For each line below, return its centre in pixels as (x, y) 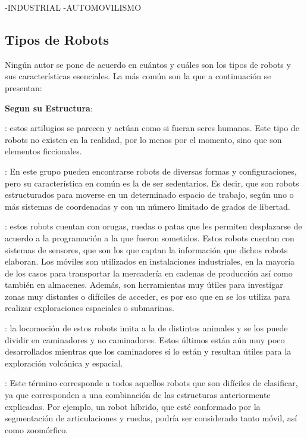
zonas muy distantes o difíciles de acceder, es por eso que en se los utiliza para (148, 296)
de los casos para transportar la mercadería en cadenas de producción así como (149, 273)
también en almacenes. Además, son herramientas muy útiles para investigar (144, 285)
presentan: (24, 87)
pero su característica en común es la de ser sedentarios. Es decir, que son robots (152, 183)
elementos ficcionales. (43, 151)
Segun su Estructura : (49, 108)
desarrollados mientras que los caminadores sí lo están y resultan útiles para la (148, 351)
